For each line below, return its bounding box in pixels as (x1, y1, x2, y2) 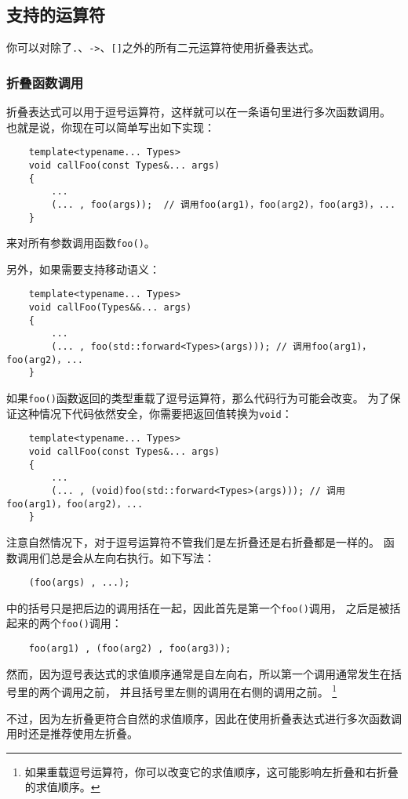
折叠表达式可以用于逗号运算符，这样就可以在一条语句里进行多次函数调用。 (6, 104, 391, 120)
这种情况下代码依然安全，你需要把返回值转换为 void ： (16, 405, 293, 421)
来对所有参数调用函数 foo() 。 (6, 234, 155, 251)
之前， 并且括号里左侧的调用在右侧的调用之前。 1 (82, 681, 337, 700)
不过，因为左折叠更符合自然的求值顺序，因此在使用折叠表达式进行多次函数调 (6, 710, 402, 726)
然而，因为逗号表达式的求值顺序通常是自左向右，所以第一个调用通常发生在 (6, 665, 391, 681)
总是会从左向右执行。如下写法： (49, 549, 215, 565)
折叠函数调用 (6, 72, 84, 92)
